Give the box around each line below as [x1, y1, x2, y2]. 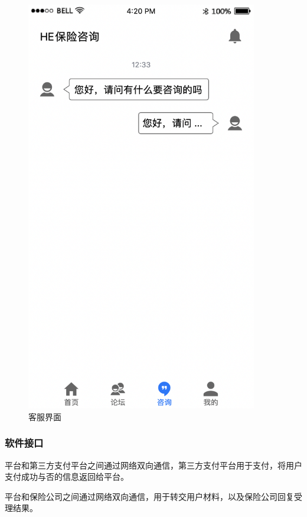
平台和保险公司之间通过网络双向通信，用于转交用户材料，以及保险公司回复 [5, 490, 294, 502]
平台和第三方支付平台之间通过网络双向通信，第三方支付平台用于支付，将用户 [5, 459, 302, 471]
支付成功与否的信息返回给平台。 [5, 470, 129, 483]
